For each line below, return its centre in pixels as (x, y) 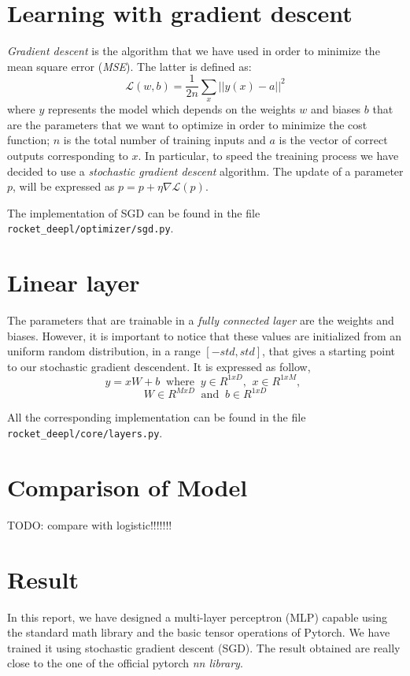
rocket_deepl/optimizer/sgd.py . (90, 228)
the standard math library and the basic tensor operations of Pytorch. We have (199, 632)
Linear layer (74, 282)
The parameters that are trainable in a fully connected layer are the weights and (201, 320)
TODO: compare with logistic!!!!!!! (90, 524)
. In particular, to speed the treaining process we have (268, 155)
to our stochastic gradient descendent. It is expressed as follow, (159, 366)
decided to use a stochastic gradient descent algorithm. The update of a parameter (205, 171)
